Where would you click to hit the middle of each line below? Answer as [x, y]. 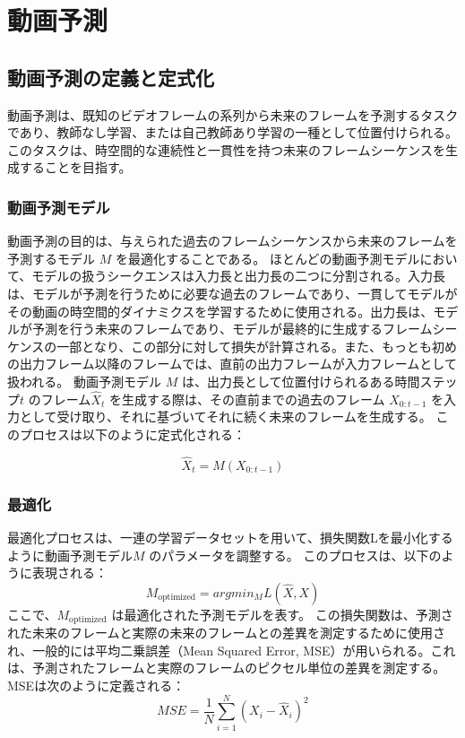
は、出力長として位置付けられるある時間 [301, 381]
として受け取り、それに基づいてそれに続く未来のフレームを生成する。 [225, 417]
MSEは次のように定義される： [96, 685]
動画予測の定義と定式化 [111, 77]
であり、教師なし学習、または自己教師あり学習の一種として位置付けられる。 [232, 132]
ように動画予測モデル [70, 555]
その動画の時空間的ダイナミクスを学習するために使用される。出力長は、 [220, 311]
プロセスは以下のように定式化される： [132, 434]
